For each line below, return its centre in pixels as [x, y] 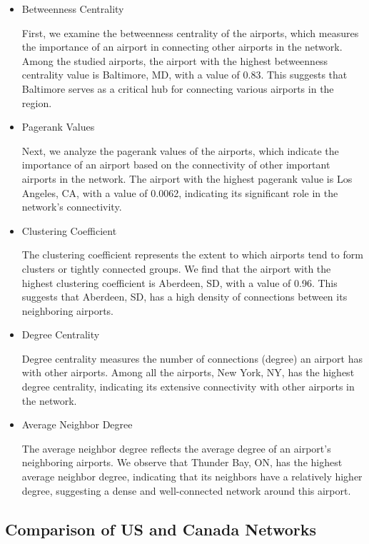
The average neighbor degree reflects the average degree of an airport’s [176, 448]
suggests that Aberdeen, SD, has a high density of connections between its [184, 297]
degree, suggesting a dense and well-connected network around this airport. [186, 490]
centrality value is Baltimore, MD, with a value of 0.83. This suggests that [184, 75]
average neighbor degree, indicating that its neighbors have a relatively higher [192, 477]
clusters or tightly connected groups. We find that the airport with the [176, 268]
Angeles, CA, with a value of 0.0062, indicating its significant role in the [180, 192]
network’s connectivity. [72, 207]
